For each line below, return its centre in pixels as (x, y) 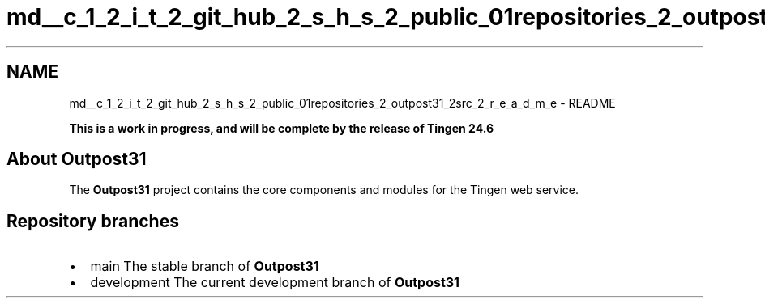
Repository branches (93, 221)
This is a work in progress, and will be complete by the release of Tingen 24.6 (282, 128)
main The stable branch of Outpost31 (205, 266)
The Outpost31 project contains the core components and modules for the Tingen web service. (324, 190)
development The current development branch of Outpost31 (275, 283)
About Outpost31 (77, 159)
